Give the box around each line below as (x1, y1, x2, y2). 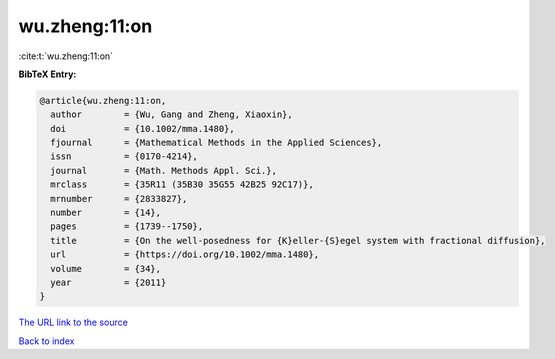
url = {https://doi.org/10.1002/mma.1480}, (50, 249, 320, 260)
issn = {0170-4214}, (50, 151, 199, 162)
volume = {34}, (50, 263, 162, 274)
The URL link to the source (18, 316, 129, 329)
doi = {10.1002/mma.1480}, (50, 123, 235, 134)
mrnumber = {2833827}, (50, 193, 188, 204)
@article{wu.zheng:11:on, (39, 95, 167, 106)
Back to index (18, 335, 75, 347)
